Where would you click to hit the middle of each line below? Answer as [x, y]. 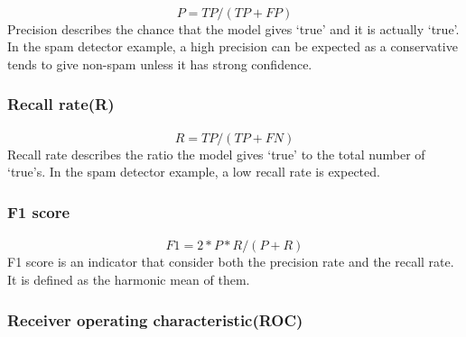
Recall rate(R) [61, 104]
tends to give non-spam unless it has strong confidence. [160, 64]
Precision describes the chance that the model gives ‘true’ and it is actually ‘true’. [233, 28]
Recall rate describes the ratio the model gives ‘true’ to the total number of [216, 154]
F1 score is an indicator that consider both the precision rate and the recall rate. [231, 262]
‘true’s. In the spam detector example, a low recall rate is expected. [194, 172]
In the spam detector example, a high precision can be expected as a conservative [233, 46]
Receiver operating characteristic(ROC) [155, 319]
